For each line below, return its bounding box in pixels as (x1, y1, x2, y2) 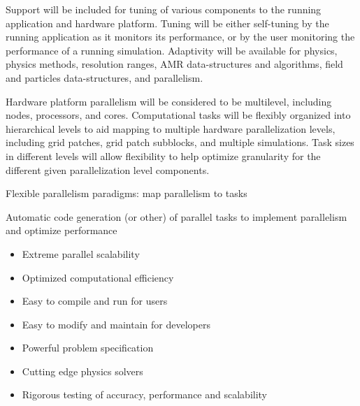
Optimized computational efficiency (22, 270, 174, 284)
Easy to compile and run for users (22, 293, 168, 308)
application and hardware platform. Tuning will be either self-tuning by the (6, 15, 329, 30)
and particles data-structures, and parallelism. (6, 70, 203, 85)
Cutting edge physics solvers (22, 363, 143, 378)
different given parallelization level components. (6, 162, 210, 177)
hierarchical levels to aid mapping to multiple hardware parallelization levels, (6, 121, 336, 136)
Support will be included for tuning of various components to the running (6, 2, 322, 16)
